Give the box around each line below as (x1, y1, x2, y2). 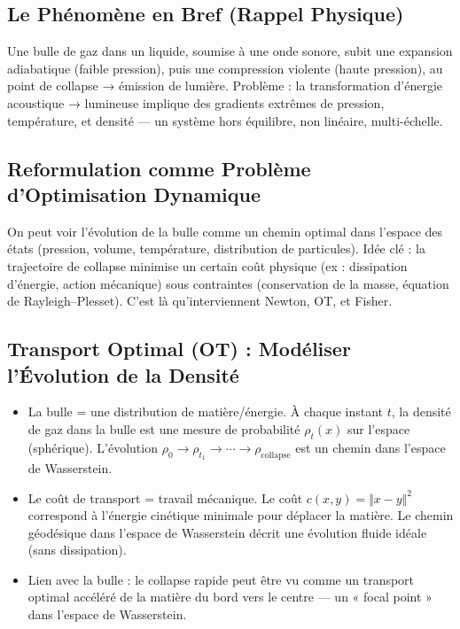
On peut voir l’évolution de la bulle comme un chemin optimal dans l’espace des (7, 221, 443, 240)
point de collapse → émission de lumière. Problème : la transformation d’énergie (7, 76, 443, 95)
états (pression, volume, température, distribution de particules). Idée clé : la (7, 239, 425, 258)
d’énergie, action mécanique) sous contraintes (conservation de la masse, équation (7, 274, 449, 292)
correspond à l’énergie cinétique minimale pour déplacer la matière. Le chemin (27, 506, 454, 524)
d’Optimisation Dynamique (7, 180, 261, 207)
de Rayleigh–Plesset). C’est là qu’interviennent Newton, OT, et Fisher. (7, 291, 393, 310)
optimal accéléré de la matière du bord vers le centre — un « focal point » (27, 587, 433, 606)
